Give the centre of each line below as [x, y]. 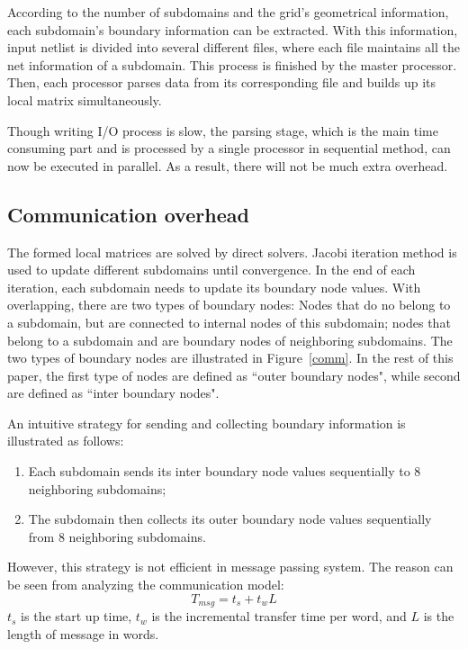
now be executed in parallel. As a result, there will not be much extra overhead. [228, 165]
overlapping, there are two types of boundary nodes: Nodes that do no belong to [229, 305]
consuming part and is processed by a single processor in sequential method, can [229, 148]
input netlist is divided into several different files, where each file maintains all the [234, 47]
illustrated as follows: [66, 441]
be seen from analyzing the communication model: [146, 585]
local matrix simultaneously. [85, 99]
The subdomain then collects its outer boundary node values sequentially [230, 519]
